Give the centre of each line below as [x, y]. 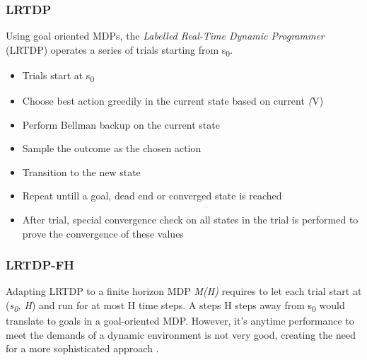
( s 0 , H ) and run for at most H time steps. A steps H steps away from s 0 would [175, 306]
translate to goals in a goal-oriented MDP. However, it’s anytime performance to [180, 321]
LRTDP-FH [40, 265]
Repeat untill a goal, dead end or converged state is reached [152, 196]
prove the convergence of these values [103, 233]
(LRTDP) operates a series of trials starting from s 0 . [120, 50]
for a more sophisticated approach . [82, 348]
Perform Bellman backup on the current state [121, 124]
